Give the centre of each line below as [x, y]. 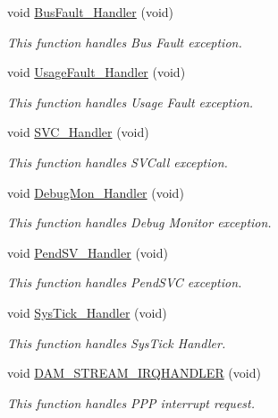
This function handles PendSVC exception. [125, 282]
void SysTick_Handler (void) [87, 312]
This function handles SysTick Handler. [117, 342]
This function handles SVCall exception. [118, 162]
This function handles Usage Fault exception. [131, 102]
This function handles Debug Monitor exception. [139, 222]
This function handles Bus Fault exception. [125, 42]
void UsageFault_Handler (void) [97, 72]
